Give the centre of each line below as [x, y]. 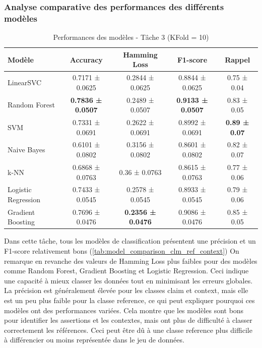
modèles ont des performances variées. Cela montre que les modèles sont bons [124, 310]
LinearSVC [25, 82]
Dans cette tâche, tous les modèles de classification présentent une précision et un [130, 241]
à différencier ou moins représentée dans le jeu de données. [94, 340]
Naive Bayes [26, 150]
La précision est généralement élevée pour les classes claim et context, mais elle [126, 290]
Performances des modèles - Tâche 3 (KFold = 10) [131, 37]
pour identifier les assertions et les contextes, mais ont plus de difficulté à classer [128, 320]
